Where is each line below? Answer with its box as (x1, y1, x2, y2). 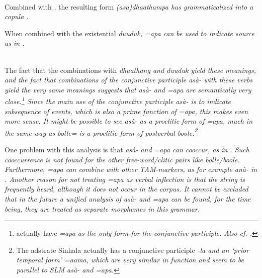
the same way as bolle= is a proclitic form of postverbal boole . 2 (5, 126, 198, 138)
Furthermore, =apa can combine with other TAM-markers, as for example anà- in (5, 164, 257, 174)
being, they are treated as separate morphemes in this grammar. (5, 203, 200, 214)
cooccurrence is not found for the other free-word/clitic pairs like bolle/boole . (5, 154, 240, 164)
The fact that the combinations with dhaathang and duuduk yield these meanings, (5, 64, 256, 75)
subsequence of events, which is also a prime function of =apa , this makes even (5, 106, 248, 116)
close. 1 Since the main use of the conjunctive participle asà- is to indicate (5, 95, 231, 106)
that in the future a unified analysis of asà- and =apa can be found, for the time (5, 194, 251, 204)
